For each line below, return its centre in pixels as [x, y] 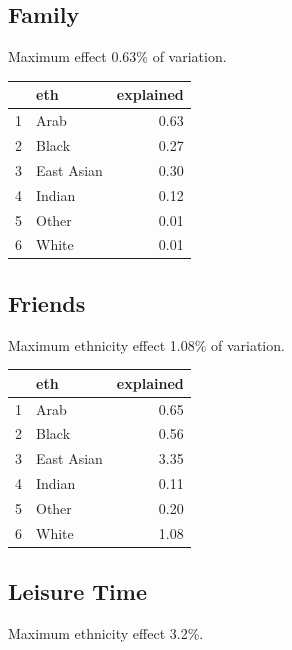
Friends [47, 302]
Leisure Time [77, 591]
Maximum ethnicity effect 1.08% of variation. [146, 344]
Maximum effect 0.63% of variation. [117, 56]
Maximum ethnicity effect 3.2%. [106, 633]
